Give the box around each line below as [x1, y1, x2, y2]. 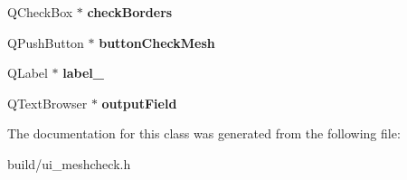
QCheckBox [7, 3, 73, 21]
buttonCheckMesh [99, 33, 215, 52]
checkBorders [87, 3, 173, 21]
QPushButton [7, 33, 84, 52]
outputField [101, 93, 177, 112]
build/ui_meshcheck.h [7, 154, 131, 173]
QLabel [7, 63, 48, 82]
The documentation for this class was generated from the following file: [7, 124, 401, 143]
